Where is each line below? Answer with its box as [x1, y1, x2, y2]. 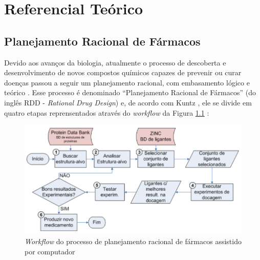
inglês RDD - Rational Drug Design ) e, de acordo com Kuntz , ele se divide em [4, 97, 252, 107]
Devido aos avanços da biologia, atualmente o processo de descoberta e [4, 57, 226, 68]
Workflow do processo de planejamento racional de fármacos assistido [25, 235, 242, 246]
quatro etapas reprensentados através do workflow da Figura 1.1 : [4, 107, 209, 118]
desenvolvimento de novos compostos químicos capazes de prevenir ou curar [4, 67, 242, 78]
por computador [25, 246, 75, 256]
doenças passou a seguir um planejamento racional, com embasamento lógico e [4, 77, 250, 88]
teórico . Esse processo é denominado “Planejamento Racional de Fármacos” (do [4, 87, 256, 98]
